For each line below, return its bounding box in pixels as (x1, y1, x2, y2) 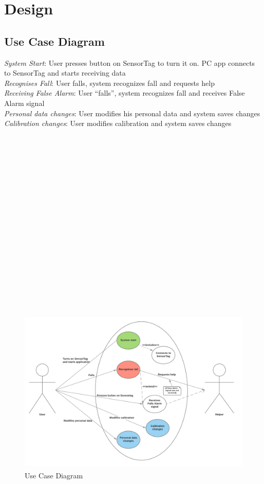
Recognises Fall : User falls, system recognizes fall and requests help (4, 77, 215, 88)
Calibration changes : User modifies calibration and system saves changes (4, 118, 232, 129)
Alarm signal (4, 97, 45, 108)
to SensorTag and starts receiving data (4, 67, 126, 78)
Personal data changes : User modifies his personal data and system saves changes (4, 107, 260, 118)
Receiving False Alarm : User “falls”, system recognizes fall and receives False (4, 87, 245, 98)
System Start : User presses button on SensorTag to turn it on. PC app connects (4, 57, 255, 68)
